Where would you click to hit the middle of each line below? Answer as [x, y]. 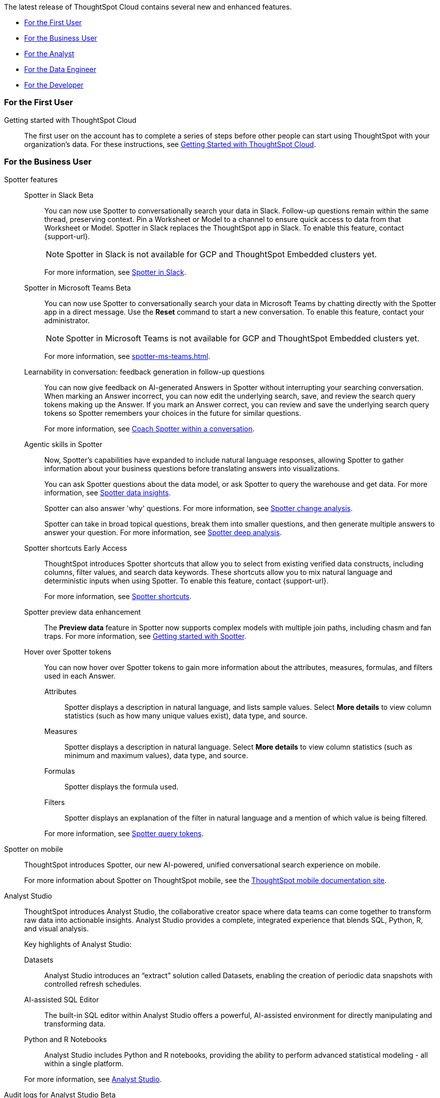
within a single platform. [84, 1063]
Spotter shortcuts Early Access [76, 548]
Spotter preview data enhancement [83, 612]
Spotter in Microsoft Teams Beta [78, 287]
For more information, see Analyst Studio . [93, 1079]
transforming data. [75, 1023]
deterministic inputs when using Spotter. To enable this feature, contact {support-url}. [187, 580]
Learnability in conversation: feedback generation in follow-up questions [144, 372]
